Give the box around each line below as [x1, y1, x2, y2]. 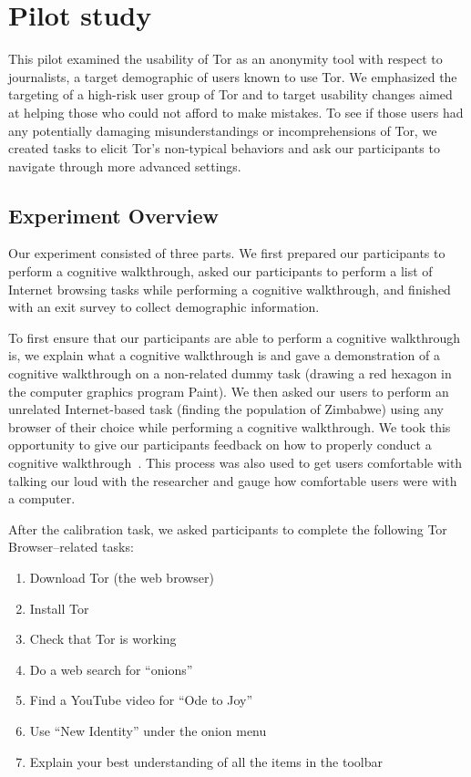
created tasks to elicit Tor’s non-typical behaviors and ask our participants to [8, 139, 440, 158]
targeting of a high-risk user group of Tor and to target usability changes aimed [8, 85, 453, 104]
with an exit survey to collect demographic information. [8, 297, 320, 316]
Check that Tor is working [29, 629, 177, 648]
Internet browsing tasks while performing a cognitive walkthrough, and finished [8, 279, 451, 298]
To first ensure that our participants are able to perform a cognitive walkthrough [8, 327, 461, 347]
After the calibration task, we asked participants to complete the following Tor [8, 519, 447, 538]
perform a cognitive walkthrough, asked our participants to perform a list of [8, 262, 433, 281]
